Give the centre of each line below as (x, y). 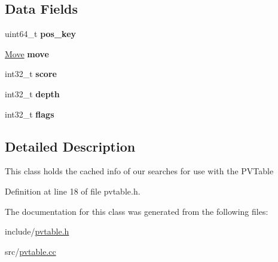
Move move (27, 53)
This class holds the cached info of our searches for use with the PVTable (139, 171)
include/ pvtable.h (37, 231)
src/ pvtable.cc (30, 251)
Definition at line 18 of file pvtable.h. (73, 191)
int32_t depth (32, 93)
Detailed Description (70, 146)
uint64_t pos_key (41, 34)
